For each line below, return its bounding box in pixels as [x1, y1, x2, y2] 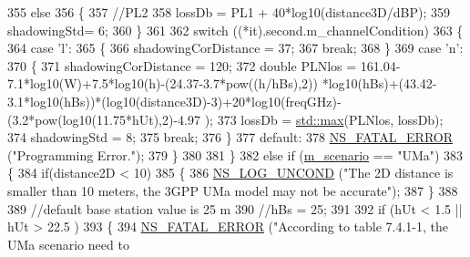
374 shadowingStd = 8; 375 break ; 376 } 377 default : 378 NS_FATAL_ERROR [7, 128, 454, 147]
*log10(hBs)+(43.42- [322, 74, 437, 93]
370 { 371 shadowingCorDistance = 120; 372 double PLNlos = [7, 56, 357, 75]
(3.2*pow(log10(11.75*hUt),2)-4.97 [7, 109, 200, 128]
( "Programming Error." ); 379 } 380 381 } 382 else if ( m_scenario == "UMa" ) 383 [7, 145, 464, 164]
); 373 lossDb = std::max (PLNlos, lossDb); [204, 109, 444, 128]
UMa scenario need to [7, 234, 129, 253]
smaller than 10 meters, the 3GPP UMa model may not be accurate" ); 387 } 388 [7, 180, 458, 200]
